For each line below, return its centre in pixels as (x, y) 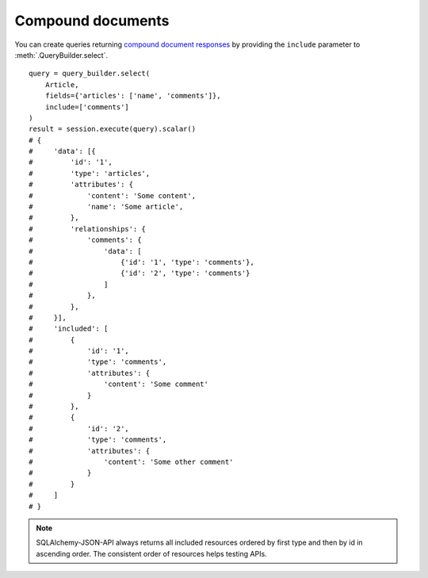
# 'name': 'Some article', (106, 207)
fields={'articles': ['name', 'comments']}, (133, 96)
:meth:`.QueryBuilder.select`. (61, 55)
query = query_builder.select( (90, 74)
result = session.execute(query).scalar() (113, 129)
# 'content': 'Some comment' (119, 384)
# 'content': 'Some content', (113, 195)
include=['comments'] (87, 107)
